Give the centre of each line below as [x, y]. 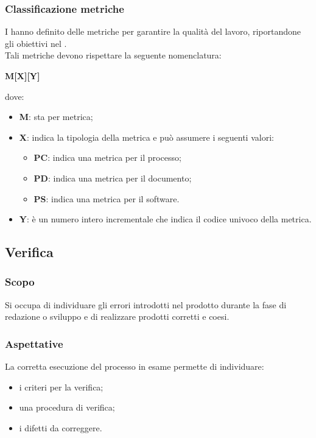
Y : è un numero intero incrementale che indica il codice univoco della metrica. [165, 219]
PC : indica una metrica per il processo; [107, 157]
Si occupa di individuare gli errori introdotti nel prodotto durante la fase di [146, 304]
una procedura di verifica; [67, 407]
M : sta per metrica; [56, 117]
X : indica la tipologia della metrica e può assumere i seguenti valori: [146, 137]
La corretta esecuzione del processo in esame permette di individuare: [135, 366]
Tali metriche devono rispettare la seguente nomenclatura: [113, 55]
